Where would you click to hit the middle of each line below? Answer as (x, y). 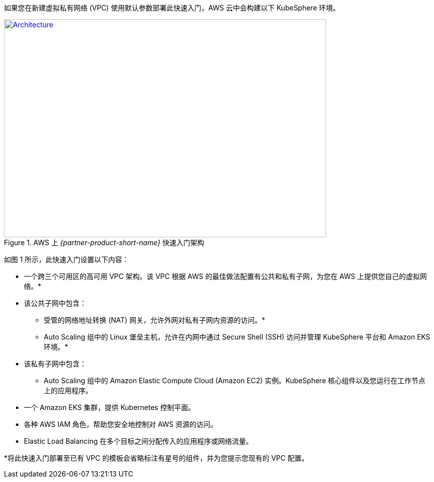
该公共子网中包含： (55, 303)
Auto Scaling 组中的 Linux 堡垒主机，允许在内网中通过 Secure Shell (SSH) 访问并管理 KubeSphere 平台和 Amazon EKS (237, 337)
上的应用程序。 (68, 390)
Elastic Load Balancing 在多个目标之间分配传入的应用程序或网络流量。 (138, 441)
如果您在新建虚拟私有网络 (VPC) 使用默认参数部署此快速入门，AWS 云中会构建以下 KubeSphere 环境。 (172, 8)
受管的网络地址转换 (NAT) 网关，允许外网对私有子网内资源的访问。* (155, 320)
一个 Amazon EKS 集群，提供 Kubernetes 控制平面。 (110, 407)
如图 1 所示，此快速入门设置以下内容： (67, 259)
